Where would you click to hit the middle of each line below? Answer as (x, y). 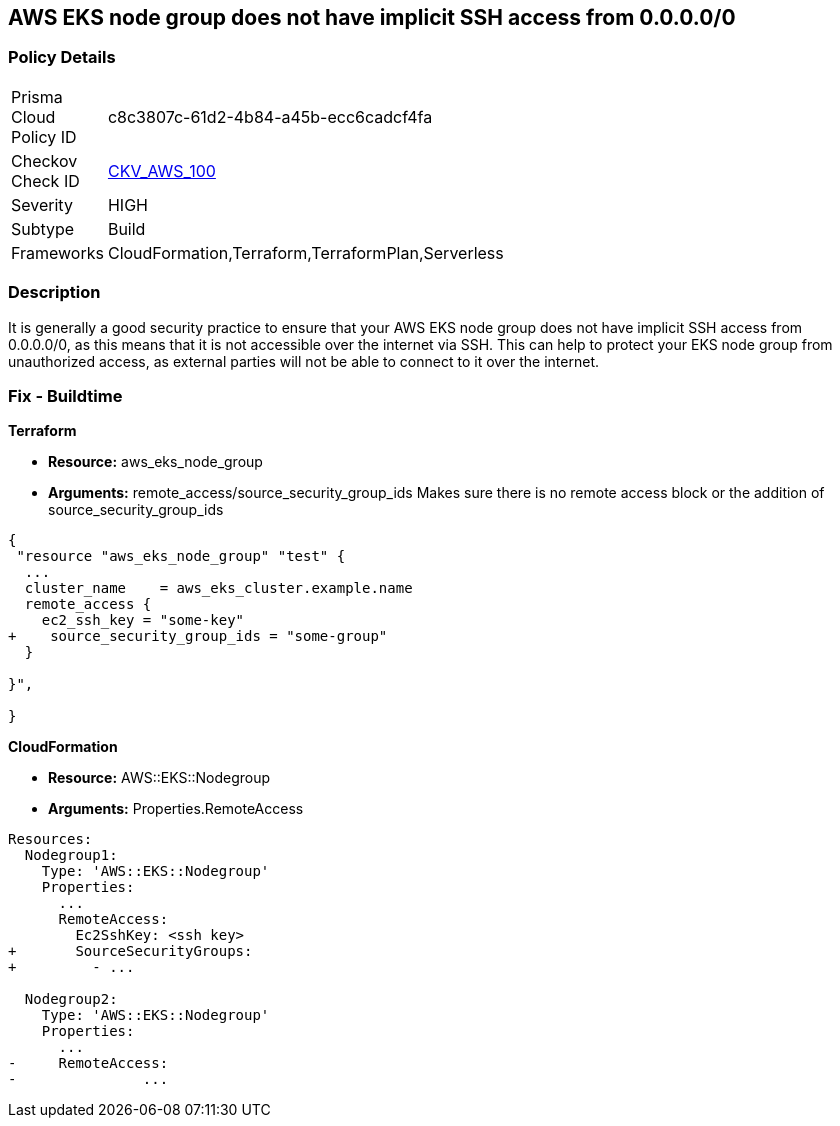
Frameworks (57, 252)
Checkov (44, 160)
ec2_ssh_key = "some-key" (143, 620)
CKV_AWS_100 (161, 170)
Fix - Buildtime (65, 395)
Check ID (45, 180)
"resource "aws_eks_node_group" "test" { (181, 556)
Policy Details (62, 57)
